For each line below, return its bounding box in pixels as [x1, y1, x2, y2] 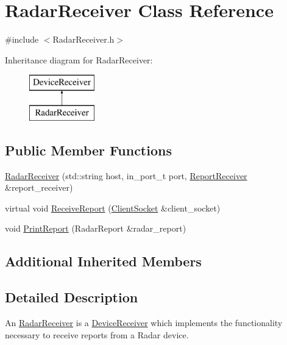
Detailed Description [5, 288, 138, 307]
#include [5, 33, 39, 46]
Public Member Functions [5, 140, 172, 159]
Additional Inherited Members [5, 252, 202, 271]
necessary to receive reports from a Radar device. [5, 328, 189, 341]
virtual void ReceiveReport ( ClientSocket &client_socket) [5, 201, 221, 214]
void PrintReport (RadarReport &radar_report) [5, 222, 186, 235]
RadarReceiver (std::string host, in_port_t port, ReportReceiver [5, 169, 247, 182]
